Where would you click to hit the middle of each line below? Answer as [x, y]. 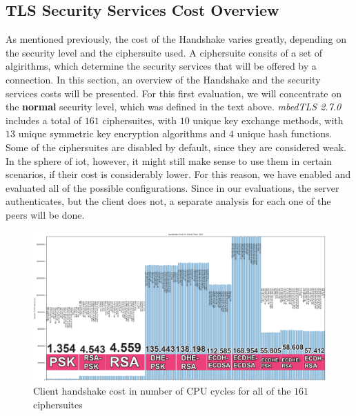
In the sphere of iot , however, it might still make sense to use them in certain [169, 160]
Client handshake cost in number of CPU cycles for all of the [162, 391]
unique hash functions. [285, 133]
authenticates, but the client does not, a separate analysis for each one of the [168, 201]
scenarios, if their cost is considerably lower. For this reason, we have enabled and [178, 174]
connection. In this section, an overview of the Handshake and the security [163, 79]
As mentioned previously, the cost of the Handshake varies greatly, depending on [176, 39]
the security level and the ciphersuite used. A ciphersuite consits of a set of [164, 52]
